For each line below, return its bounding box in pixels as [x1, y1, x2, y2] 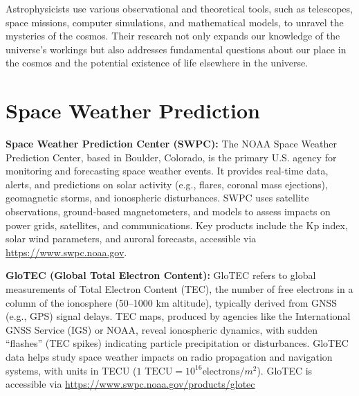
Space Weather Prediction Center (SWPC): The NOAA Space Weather [6, 136, 337, 151]
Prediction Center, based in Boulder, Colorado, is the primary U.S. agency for [6, 150, 337, 164]
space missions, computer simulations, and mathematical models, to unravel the [6, 15, 344, 29]
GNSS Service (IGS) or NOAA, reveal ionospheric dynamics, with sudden [6, 322, 317, 336]
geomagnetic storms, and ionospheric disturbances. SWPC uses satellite [6, 190, 309, 205]
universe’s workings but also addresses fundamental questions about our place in [6, 42, 347, 56]
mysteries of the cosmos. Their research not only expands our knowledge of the [6, 28, 340, 43]
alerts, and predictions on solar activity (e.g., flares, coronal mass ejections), [6, 177, 328, 191]
